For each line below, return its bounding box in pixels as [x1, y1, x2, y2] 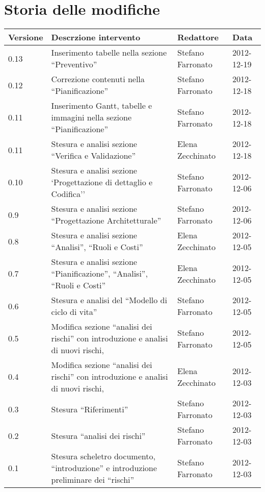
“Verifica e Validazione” [51, 150, 136, 162]
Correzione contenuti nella [51, 73, 145, 85]
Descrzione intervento [51, 31, 141, 43]
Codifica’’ [51, 188, 85, 200]
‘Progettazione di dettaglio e [51, 176, 153, 188]
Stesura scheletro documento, [51, 450, 155, 462]
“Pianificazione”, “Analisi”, [51, 267, 148, 280]
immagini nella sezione [51, 111, 132, 124]
